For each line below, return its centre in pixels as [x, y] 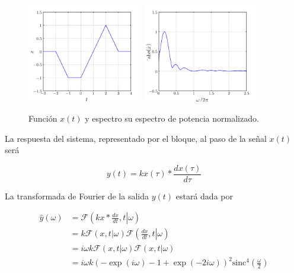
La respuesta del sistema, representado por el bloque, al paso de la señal [136, 138]
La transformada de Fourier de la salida [77, 196]
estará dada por [204, 196]
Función [43, 118]
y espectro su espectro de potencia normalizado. [172, 118]
